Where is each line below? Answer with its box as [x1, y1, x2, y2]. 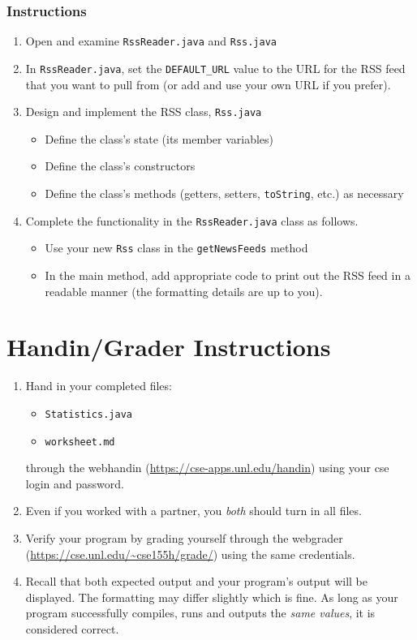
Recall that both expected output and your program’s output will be [25, 573, 368, 590]
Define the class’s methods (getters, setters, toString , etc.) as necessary [45, 184, 404, 201]
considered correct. [25, 620, 119, 637]
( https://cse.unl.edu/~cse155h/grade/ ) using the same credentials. [25, 545, 355, 562]
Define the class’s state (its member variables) [45, 130, 274, 147]
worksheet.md [45, 436, 115, 448]
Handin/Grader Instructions [6, 330, 331, 363]
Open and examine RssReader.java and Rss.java [25, 32, 277, 49]
